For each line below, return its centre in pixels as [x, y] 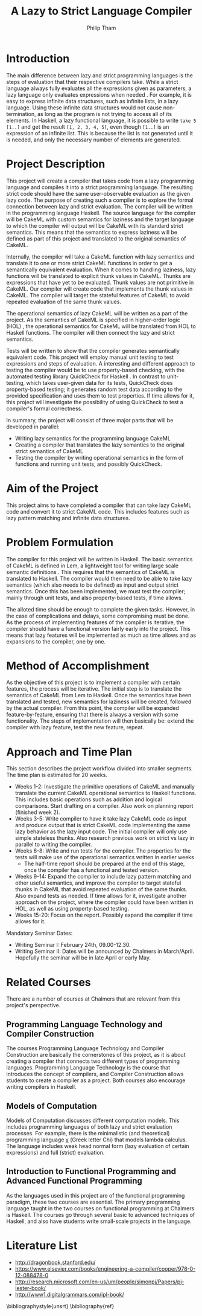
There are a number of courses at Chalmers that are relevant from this [93, 999]
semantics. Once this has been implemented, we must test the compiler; [96, 591]
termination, [21, 114]
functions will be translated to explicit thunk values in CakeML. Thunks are [99, 276]
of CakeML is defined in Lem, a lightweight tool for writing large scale [93, 566]
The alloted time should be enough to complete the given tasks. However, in [101, 609]
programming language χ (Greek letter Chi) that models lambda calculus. [97, 1140]
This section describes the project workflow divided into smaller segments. [99, 769]
